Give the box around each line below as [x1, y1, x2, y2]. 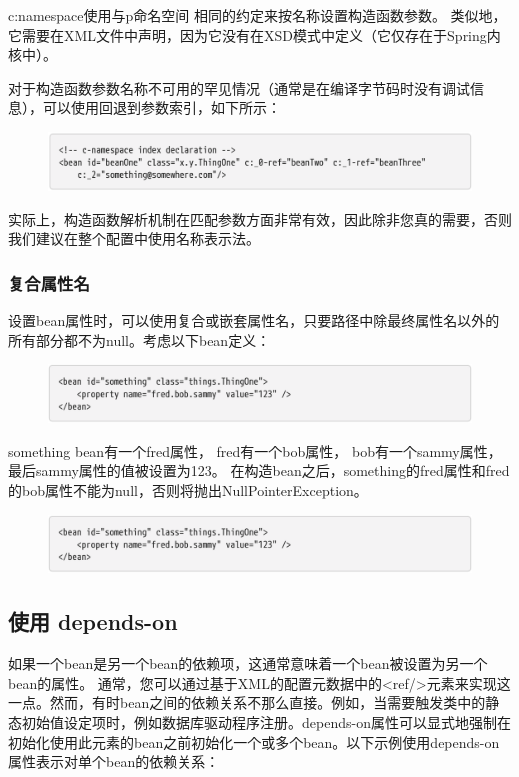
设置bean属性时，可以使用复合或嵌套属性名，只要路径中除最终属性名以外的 [8, 310, 500, 331]
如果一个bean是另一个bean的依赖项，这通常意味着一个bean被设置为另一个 [8, 653, 488, 674]
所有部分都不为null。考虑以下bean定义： [8, 329, 271, 350]
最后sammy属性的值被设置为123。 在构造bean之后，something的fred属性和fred [8, 460, 510, 481]
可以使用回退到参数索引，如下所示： [42, 97, 281, 118]
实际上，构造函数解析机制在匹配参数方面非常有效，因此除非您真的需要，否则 [8, 208, 512, 229]
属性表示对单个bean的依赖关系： [8, 751, 220, 772]
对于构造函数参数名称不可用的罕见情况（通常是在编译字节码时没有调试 [8, 77, 470, 98]
